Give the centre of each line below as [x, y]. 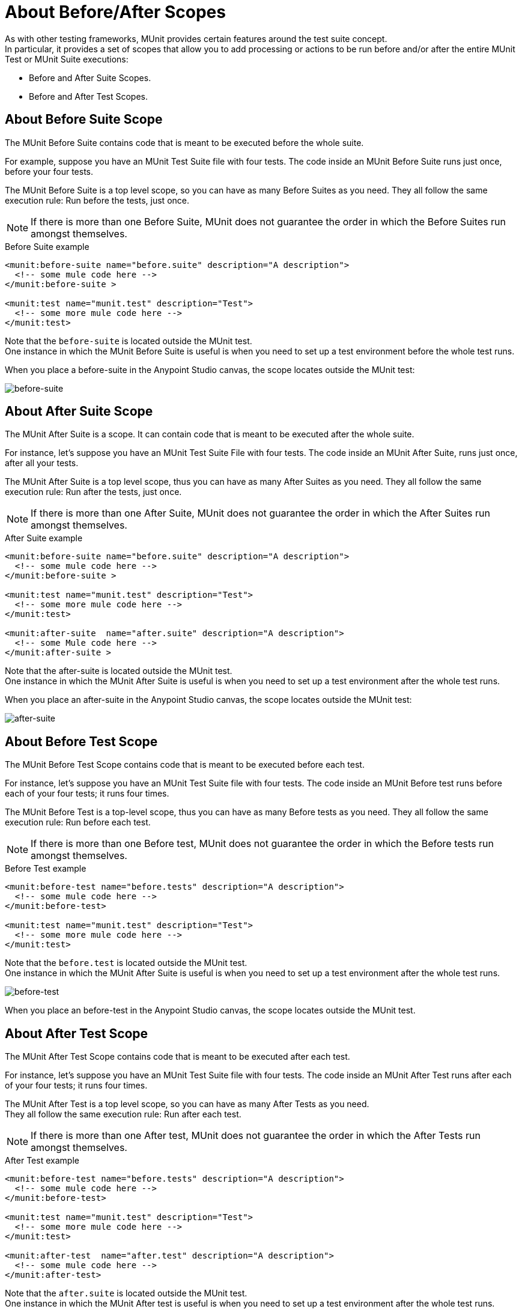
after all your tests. [42, 463]
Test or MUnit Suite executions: [67, 59]
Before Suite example [47, 246]
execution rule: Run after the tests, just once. [93, 492]
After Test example [42, 1161]
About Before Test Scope [81, 741]
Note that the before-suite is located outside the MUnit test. [129, 341]
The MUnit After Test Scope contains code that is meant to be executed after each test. [178, 1057]
